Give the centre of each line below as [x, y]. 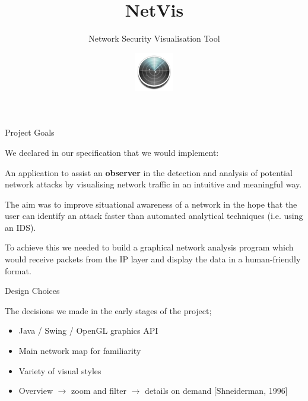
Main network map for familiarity [80, 351]
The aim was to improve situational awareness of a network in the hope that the [151, 204]
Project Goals [30, 132]
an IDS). [20, 227]
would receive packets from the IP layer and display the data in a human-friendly [153, 259]
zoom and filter [99, 391]
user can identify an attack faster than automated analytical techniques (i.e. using [154, 216]
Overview [36, 391]
